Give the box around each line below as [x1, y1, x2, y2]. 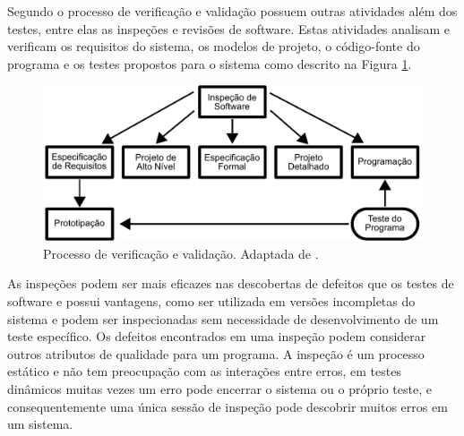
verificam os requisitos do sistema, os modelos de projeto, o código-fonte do [7, 37, 420, 56]
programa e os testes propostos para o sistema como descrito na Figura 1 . [7, 54, 412, 73]
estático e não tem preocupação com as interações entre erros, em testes [7, 362, 401, 380]
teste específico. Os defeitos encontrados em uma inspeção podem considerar [7, 327, 426, 346]
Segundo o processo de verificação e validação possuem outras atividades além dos [7, 2, 458, 20]
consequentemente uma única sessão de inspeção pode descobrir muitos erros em [7, 397, 448, 415]
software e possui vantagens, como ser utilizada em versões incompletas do [7, 292, 416, 311]
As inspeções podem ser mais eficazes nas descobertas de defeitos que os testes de [7, 274, 454, 293]
